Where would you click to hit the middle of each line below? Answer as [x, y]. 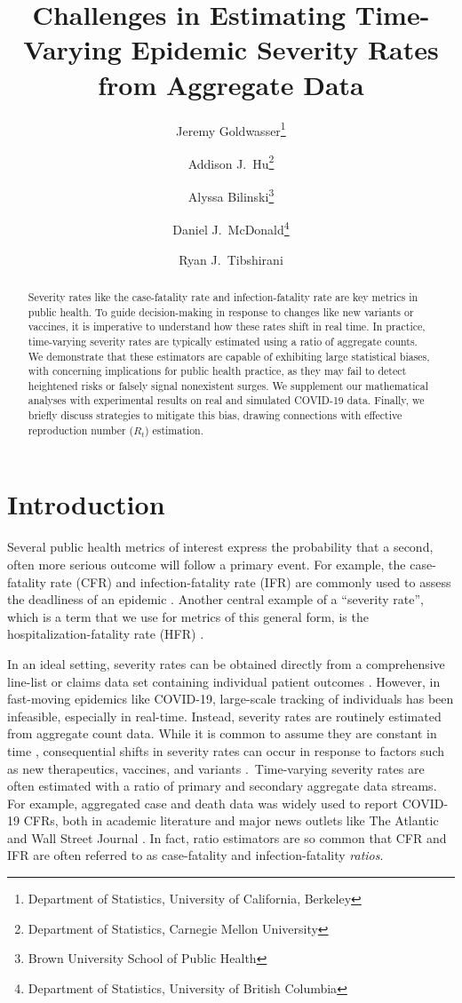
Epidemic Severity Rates [285, 49]
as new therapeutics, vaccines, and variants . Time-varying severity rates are [216, 768]
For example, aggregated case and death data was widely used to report [203, 803]
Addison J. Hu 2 [231, 162]
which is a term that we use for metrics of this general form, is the [188, 616]
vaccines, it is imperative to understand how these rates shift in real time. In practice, [227, 326]
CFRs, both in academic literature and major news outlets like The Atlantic [231, 820]
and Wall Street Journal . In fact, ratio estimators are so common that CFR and [227, 837]
